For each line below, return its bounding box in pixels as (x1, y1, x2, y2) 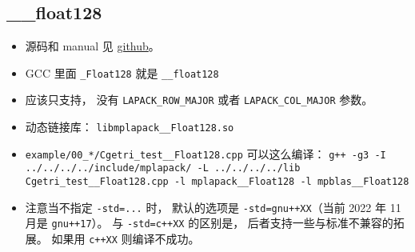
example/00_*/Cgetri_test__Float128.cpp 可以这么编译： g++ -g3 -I (25, 145, 386, 162)
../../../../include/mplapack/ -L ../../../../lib (25, 162, 301, 174)
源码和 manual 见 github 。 (25, 38, 160, 54)
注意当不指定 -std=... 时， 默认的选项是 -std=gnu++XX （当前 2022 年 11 (25, 198, 401, 215)
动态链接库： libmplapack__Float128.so (25, 118, 234, 135)
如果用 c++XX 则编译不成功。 (51, 230, 200, 247)
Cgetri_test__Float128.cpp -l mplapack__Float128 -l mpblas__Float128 (25, 176, 409, 188)
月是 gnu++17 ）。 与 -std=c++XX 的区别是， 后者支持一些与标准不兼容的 (25, 214, 393, 231)
